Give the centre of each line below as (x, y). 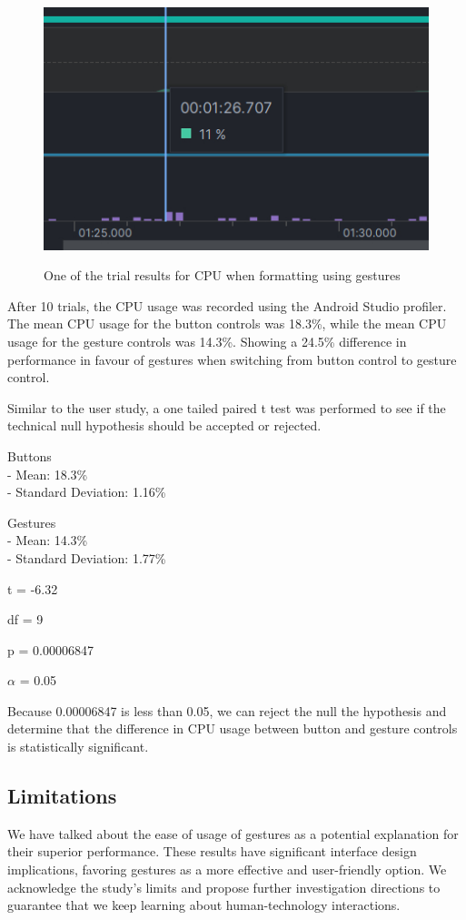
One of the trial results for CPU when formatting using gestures (222, 275)
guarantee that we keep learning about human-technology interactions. (204, 905)
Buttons (30, 455)
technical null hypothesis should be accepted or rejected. (164, 425)
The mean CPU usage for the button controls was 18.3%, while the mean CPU (227, 324)
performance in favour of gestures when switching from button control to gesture (232, 359)
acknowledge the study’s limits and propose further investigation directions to (224, 887)
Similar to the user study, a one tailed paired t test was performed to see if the (227, 407)
